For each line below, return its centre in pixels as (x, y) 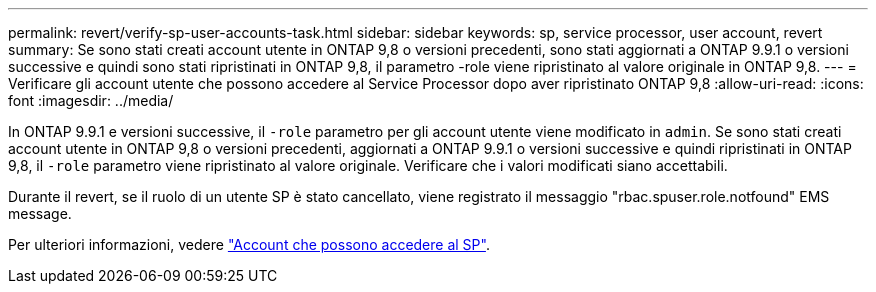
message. (40, 213)
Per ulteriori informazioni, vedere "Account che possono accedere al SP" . (249, 244)
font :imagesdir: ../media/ (91, 100)
